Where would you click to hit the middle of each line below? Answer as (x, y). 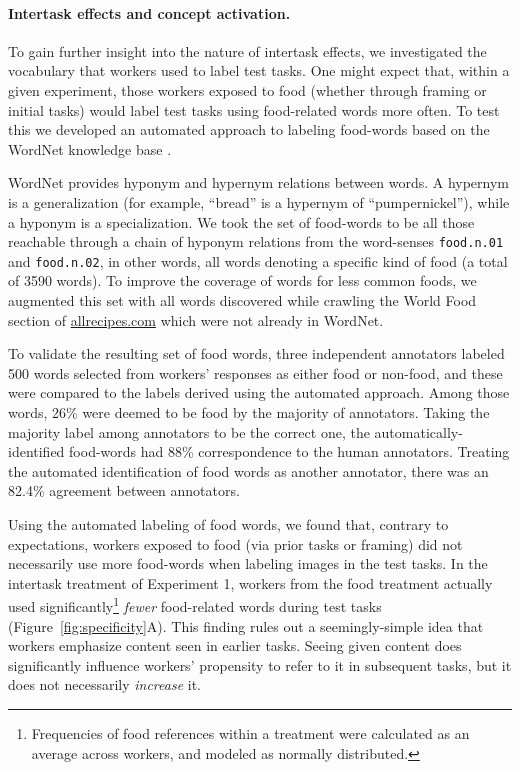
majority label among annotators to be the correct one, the (189, 431)
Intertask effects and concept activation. (149, 12)
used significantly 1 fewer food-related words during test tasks (195, 605)
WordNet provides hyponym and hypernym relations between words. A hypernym (259, 182)
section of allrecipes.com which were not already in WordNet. (196, 319)
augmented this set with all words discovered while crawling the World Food (242, 300)
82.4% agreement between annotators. (124, 490)
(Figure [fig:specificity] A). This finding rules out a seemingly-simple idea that (246, 625)
